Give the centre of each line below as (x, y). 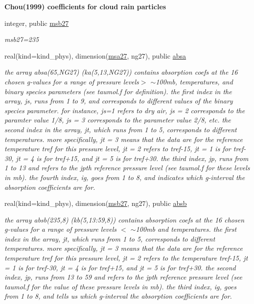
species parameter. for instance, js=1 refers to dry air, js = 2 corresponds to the (125, 110)
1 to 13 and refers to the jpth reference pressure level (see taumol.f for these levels (127, 168)
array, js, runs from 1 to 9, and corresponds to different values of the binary (119, 101)
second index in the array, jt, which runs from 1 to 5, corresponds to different (121, 129)
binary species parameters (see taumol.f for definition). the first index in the (118, 91)
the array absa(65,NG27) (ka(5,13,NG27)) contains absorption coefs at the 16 (121, 72)
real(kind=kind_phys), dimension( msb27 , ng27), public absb (96, 203)
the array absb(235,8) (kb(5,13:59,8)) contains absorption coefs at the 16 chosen (125, 219)
